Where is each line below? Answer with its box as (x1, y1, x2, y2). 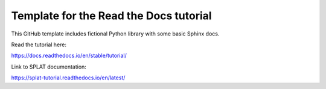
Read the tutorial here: (11, 41, 66, 48)
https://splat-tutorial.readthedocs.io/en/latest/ (11, 74, 126, 81)
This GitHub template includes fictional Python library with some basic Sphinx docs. (11, 30, 220, 37)
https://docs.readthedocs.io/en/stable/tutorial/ (11, 52, 127, 60)
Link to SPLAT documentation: (11, 63, 87, 70)
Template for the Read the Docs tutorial (11, 9, 212, 22)
